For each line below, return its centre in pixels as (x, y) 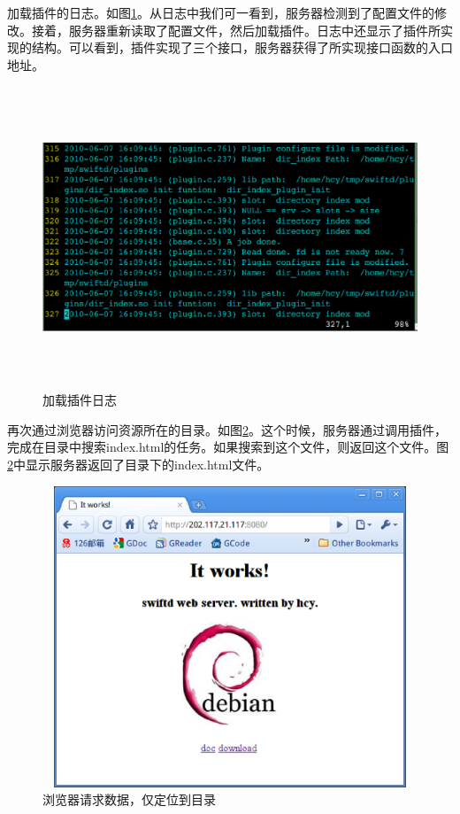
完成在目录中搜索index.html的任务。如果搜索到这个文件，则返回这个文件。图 (228, 447)
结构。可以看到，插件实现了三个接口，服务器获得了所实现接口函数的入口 (242, 47)
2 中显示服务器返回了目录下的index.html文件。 (138, 464)
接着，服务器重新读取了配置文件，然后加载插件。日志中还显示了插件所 (236, 30)
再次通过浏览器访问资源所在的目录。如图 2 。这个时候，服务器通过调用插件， (227, 429)
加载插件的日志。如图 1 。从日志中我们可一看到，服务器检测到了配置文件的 (221, 12)
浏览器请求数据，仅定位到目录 (129, 799)
